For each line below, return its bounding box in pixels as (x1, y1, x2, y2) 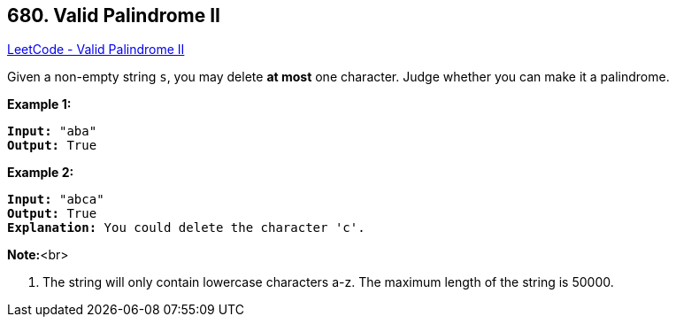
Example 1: (7, 96, 72, 112)
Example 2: (7, 165, 74, 181)
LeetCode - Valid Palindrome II (7, 42, 185, 58)
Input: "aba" (7, 124, 97, 139)
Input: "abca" (7, 192, 104, 207)
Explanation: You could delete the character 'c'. (7, 220, 365, 235)
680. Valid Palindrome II (7, 4, 220, 27)
